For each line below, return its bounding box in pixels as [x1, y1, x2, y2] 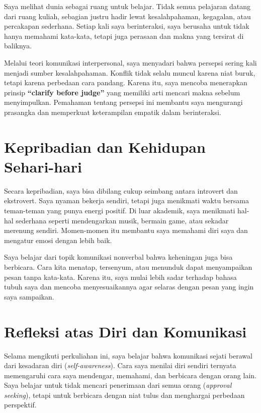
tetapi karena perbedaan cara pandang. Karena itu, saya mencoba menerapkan [4, 77, 247, 88]
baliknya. [4, 40, 32, 51]
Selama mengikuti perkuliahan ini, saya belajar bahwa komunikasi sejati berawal [4, 350, 252, 361]
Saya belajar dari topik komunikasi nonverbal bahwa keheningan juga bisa [4, 252, 233, 262]
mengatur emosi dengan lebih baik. [4, 234, 112, 245]
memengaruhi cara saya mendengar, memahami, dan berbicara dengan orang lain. [4, 370, 256, 380]
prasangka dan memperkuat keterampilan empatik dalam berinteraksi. [4, 106, 221, 117]
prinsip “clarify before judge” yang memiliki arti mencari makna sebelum [4, 87, 240, 97]
